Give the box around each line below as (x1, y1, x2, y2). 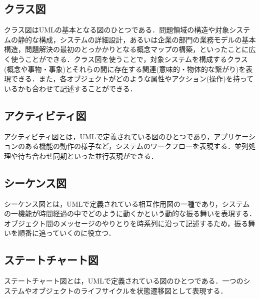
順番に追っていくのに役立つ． (17, 228, 115, 238)
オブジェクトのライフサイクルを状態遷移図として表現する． (31, 285, 227, 296)
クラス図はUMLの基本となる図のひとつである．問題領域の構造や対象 (4, 24, 229, 35)
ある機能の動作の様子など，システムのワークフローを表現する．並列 (24, 141, 248, 151)
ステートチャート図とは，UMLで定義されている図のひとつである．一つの (4, 276, 243, 286)
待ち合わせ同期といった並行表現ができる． (17, 150, 158, 161)
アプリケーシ (213, 131, 255, 141)
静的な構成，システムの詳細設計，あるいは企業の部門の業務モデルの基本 (17, 34, 256, 44)
